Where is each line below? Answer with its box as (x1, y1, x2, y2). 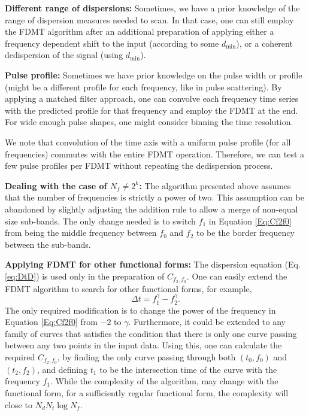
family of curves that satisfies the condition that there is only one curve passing (5, 327, 297, 339)
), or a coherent (236, 37, 293, 49)
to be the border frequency (196, 226, 295, 239)
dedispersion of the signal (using (5, 48, 123, 61)
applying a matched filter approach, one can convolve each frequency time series (5, 92, 299, 105)
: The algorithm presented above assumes (139, 179, 291, 192)
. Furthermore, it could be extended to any (128, 315, 286, 328)
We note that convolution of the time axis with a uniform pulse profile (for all (5, 135, 291, 148)
